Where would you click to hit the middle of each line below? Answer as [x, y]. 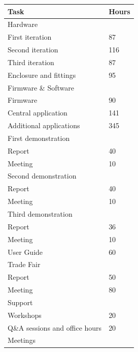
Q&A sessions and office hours [55, 327]
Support [20, 302]
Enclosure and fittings [42, 75]
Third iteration [31, 62]
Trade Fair [24, 264]
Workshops [25, 315]
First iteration [30, 37]
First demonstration [39, 138]
